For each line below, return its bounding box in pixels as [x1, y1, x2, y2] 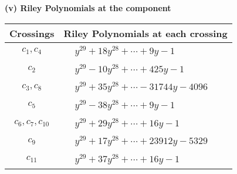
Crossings [9, 26, 55, 40]
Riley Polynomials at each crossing [63, 26, 228, 40]
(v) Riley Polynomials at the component [5, 2, 171, 14]
